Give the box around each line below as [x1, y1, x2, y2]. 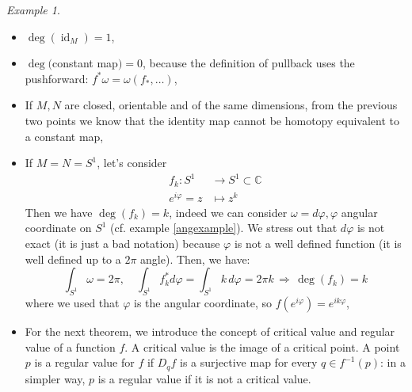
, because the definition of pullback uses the [143, 55, 355, 71]
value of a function [25, 338, 116, 355]
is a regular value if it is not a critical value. [97, 370, 311, 386]
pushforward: [25, 70, 89, 86]
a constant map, [25, 127, 104, 144]
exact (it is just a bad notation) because [25, 235, 220, 252]
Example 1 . [6, 2, 60, 17]
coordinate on [25, 219, 92, 236]
